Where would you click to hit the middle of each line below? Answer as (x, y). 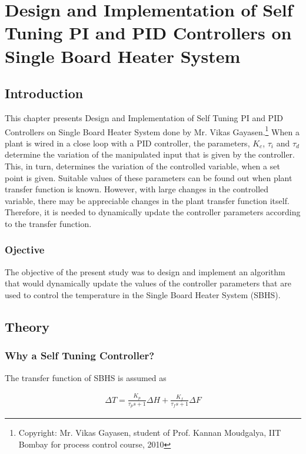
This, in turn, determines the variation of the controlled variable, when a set (142, 166)
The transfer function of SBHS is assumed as (86, 377)
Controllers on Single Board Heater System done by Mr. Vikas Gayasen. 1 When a (152, 131)
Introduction (44, 93)
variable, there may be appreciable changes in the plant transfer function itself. (147, 200)
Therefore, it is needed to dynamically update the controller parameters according (153, 212)
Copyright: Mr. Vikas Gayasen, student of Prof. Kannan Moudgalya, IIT (150, 433)
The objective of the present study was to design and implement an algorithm (145, 271)
